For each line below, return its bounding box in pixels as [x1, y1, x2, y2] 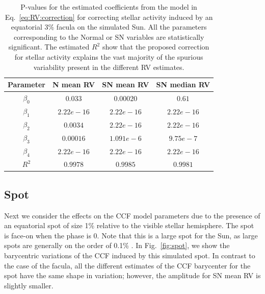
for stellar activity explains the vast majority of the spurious [14, 51, 203, 62]
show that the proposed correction [102, 41, 209, 52]
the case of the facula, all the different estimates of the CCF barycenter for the [4, 260, 251, 271]
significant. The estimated [8, 41, 90, 52]
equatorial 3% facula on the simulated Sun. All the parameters [11, 21, 207, 32]
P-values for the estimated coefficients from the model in [20, 2, 197, 12]
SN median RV [156, 79, 210, 90]
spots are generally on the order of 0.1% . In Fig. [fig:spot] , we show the [4, 240, 230, 251]
